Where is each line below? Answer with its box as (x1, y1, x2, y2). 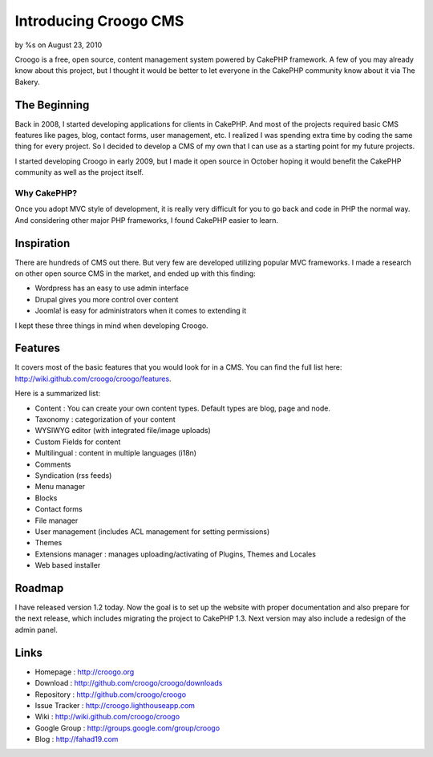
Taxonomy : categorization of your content (34, 415, 176, 424)
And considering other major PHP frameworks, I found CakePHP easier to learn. (14, 215, 278, 225)
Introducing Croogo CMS (14, 12, 184, 30)
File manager (34, 516, 79, 525)
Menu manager (34, 482, 86, 492)
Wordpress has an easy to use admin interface (34, 283, 189, 293)
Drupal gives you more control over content (34, 294, 179, 304)
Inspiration (14, 237, 71, 250)
